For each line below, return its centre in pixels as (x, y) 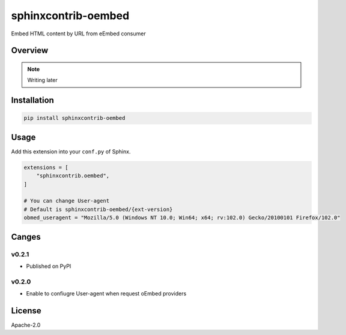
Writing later (43, 80)
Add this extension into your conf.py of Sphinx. (71, 151)
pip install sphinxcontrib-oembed (74, 118)
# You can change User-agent (67, 201)
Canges (26, 237)
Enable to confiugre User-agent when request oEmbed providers (106, 294)
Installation (32, 100)
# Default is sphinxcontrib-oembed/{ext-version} (98, 209)
